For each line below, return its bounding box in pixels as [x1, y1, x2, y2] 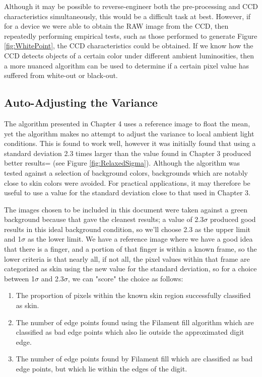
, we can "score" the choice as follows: [68, 273, 183, 283]
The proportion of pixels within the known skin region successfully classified [16, 290, 251, 300]
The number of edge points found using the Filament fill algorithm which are [16, 317, 254, 327]
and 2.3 [41, 273, 64, 283]
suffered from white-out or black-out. [4, 70, 118, 81]
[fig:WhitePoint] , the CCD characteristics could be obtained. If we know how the [4, 40, 253, 51]
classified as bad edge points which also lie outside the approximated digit [16, 327, 244, 337]
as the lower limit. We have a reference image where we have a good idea [27, 234, 253, 244]
